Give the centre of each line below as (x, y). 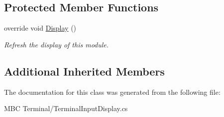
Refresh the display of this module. (56, 44)
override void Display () (40, 28)
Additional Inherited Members (84, 71)
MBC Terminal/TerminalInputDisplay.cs (66, 108)
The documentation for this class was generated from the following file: (112, 92)
